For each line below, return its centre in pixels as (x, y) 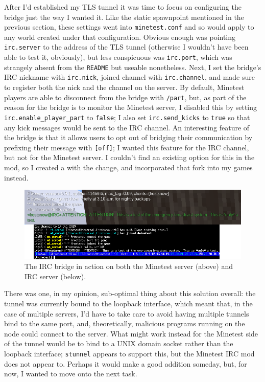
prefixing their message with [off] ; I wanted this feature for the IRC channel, (127, 147)
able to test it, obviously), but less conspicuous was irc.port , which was (118, 57)
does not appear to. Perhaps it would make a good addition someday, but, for (126, 363)
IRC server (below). (55, 276)
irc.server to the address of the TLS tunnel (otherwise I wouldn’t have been (126, 47)
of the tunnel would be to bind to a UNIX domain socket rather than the (119, 343)
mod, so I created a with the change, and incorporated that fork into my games (128, 167)
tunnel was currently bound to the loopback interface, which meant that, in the (128, 304)
